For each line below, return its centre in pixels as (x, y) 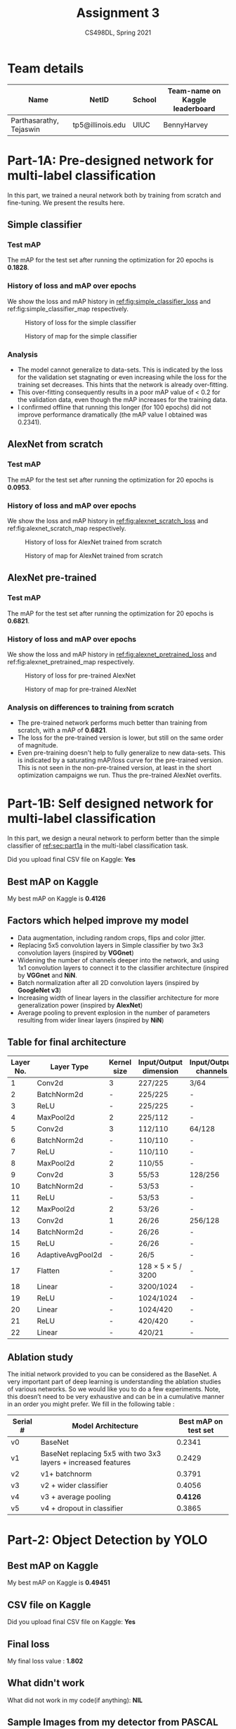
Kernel (120, 1062)
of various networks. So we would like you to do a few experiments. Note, (114, 1389)
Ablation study (40, 1357)
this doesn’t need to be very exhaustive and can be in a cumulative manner (116, 1397)
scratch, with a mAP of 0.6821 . (62, 731)
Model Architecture (105, 1426)
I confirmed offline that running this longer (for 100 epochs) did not (114, 407)
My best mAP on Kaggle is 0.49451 (59, 1583)
